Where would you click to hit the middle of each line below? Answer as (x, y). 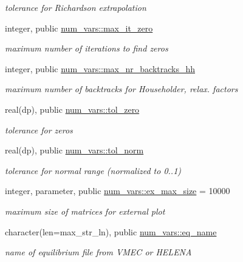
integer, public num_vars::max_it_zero (79, 28)
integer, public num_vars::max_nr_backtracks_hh (100, 68)
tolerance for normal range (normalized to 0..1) (93, 170)
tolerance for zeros (39, 129)
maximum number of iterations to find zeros (87, 48)
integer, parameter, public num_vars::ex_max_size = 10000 (118, 191)
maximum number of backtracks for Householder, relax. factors (122, 89)
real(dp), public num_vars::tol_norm (74, 150)
